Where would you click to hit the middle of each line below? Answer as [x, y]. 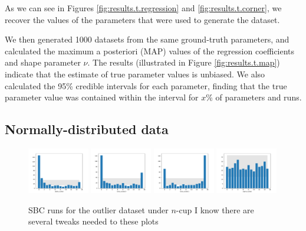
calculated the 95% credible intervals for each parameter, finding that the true [146, 85]
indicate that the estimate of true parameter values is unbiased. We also [135, 74]
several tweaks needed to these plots [93, 221]
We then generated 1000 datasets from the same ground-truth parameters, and [147, 39]
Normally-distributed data [87, 129]
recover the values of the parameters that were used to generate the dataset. [142, 19]
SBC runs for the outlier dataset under [98, 209]
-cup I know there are [215, 209]
